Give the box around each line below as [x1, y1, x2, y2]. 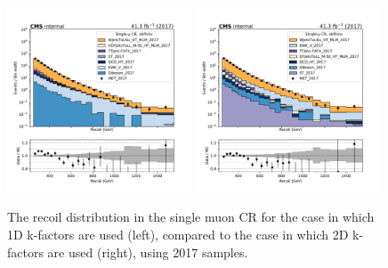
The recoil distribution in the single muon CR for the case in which [7, 207, 375, 226]
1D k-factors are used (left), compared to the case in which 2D [7, 224, 349, 243]
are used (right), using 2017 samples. [47, 242, 248, 261]
